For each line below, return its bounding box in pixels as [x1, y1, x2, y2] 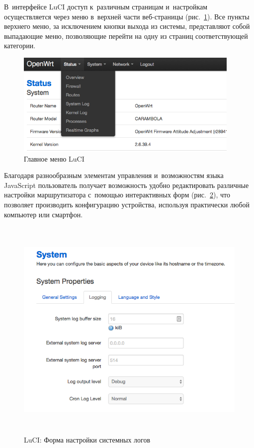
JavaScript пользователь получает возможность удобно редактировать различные [4, 179, 249, 190]
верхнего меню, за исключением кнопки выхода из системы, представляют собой [4, 21, 250, 31]
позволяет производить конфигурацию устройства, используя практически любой [4, 199, 250, 209]
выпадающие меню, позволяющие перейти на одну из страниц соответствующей [4, 30, 248, 41]
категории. [4, 40, 36, 51]
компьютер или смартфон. [4, 209, 83, 219]
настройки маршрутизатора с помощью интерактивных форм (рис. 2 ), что [4, 189, 230, 200]
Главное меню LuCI [24, 153, 85, 164]
